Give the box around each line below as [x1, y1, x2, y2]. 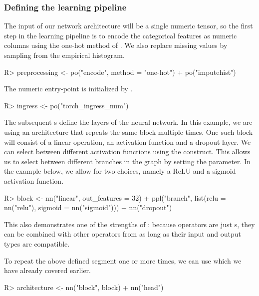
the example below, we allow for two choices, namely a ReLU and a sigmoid [4, 166, 236, 176]
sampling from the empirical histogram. [4, 50, 125, 60]
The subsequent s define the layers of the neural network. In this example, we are [4, 117, 253, 127]
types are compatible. [4, 238, 70, 249]
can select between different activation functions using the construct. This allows [4, 146, 251, 157]
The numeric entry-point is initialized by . [4, 83, 133, 94]
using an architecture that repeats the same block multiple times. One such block [4, 126, 253, 137]
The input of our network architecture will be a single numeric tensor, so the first [4, 20, 253, 31]
